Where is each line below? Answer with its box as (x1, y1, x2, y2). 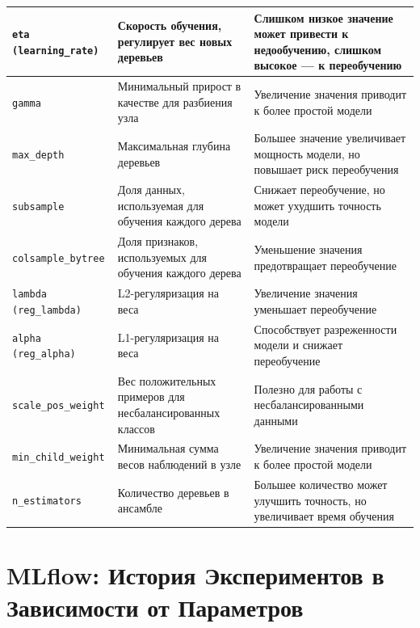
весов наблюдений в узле (117, 456, 241, 473)
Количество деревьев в (117, 483, 229, 500)
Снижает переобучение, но (254, 181, 385, 198)
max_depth (12, 149, 65, 161)
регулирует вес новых (117, 32, 233, 49)
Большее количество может (254, 475, 388, 492)
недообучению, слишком (254, 40, 382, 57)
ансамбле (117, 499, 162, 516)
